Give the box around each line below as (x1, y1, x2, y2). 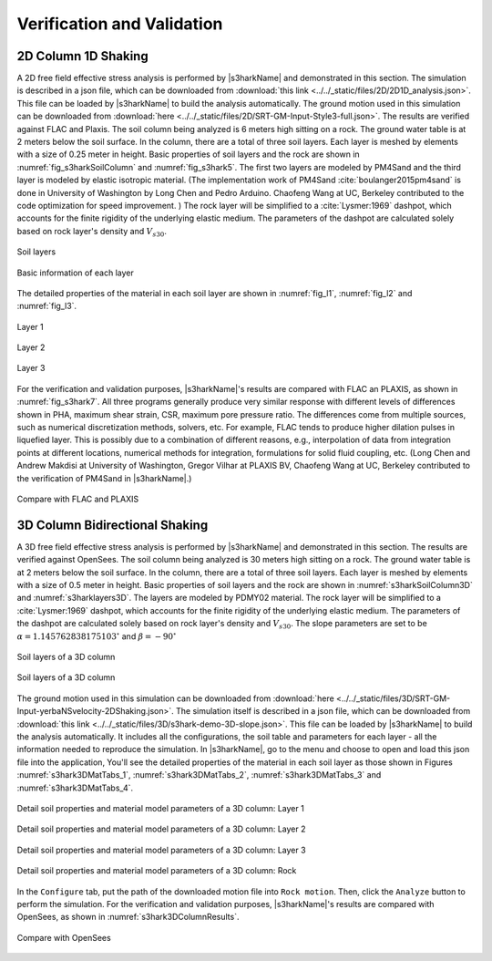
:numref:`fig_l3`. (16, 301, 77, 312)
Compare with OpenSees (16, 932, 111, 943)
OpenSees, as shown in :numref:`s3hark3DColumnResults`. (16, 912, 240, 923)
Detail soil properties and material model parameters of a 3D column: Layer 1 (16, 802, 304, 813)
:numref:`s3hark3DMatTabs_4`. (16, 782, 134, 793)
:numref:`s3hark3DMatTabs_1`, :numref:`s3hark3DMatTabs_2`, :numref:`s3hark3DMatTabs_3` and (16, 770, 382, 780)
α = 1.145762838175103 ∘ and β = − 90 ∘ (16, 629, 177, 642)
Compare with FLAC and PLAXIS (16, 493, 139, 504)
